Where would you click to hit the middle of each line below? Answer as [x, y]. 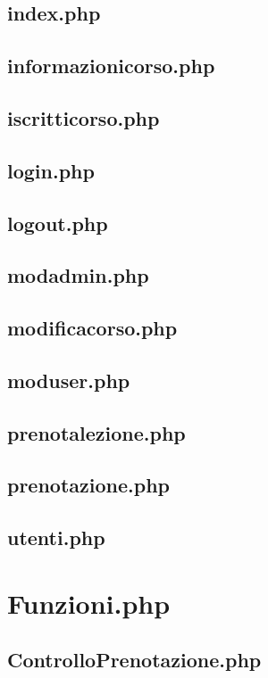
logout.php [58, 223]
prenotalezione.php [96, 432]
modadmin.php [78, 275]
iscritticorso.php [84, 117]
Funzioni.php [89, 603]
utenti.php [56, 537]
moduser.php [69, 380]
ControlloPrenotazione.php [134, 660]
